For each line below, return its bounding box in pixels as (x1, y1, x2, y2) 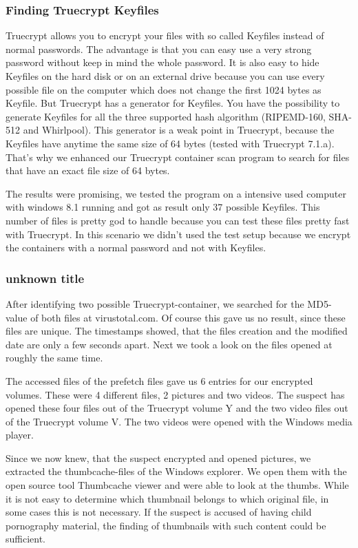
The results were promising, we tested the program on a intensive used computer (6, 186, 346, 200)
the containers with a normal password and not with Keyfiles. (6, 240, 266, 255)
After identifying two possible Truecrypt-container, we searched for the (6, 296, 304, 310)
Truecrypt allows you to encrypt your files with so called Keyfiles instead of (6, 28, 324, 43)
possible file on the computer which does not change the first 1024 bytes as (6, 82, 322, 96)
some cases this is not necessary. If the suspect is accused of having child (6, 505, 312, 519)
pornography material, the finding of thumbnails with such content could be (6, 518, 326, 532)
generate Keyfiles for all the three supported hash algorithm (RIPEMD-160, (6, 109, 326, 123)
